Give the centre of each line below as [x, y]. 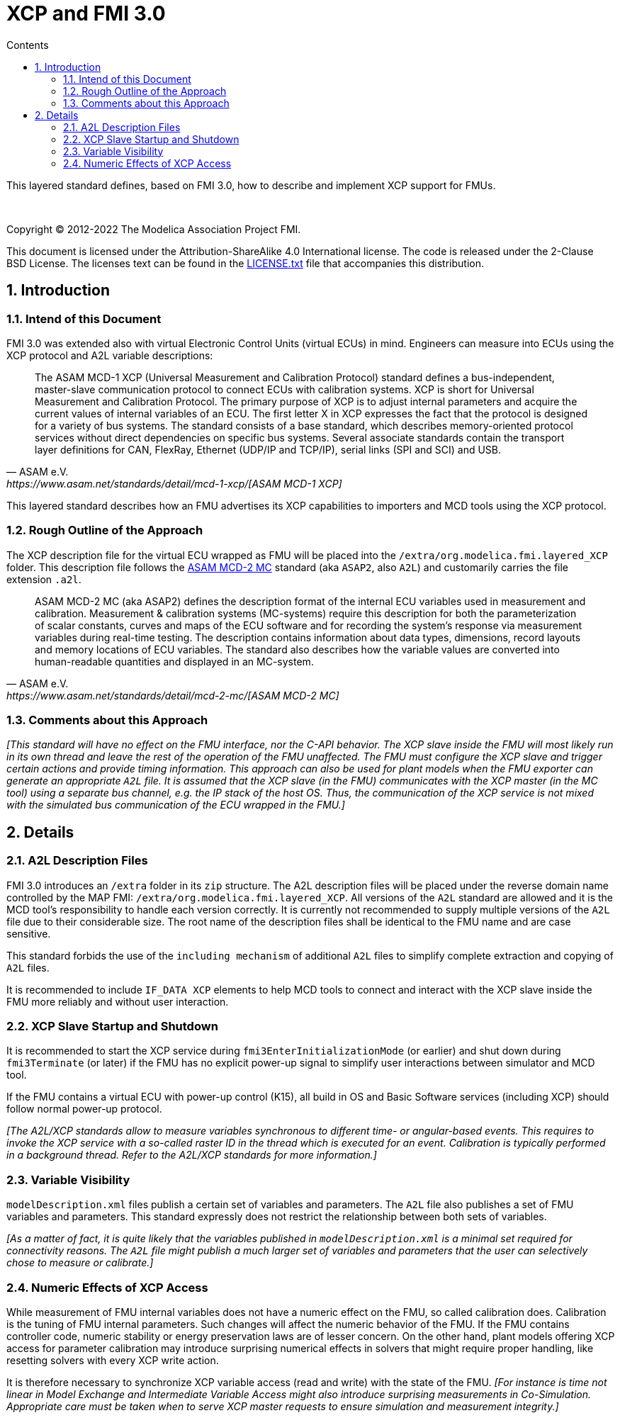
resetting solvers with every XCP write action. [113, 1360]
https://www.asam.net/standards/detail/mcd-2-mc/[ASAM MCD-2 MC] [173, 695]
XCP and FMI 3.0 [86, 13]
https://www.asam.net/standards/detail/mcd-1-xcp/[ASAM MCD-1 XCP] [174, 483]
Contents [28, 45]
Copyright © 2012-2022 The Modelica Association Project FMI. [154, 229]
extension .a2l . [44, 579]
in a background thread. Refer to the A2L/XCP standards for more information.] [192, 1155]
